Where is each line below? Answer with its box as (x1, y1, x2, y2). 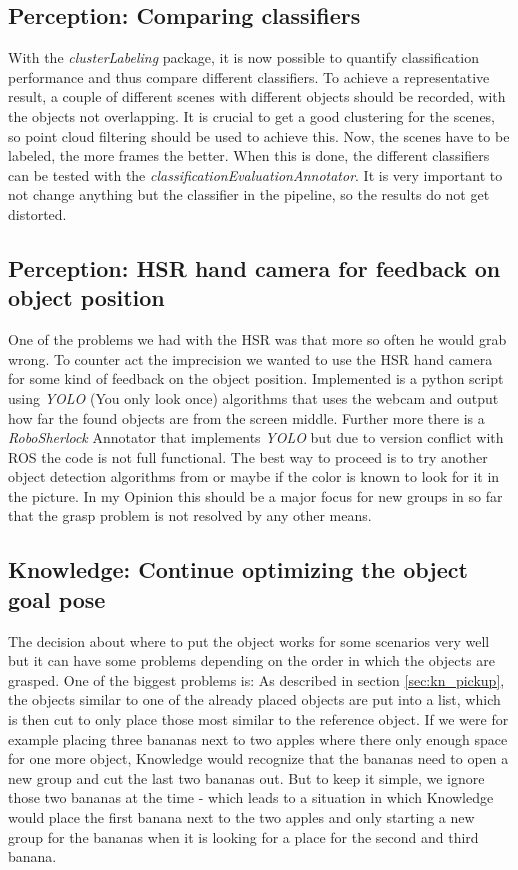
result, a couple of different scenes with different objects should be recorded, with (8, 86, 506, 107)
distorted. (8, 203, 67, 224)
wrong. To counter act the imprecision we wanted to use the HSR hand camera (8, 348, 493, 369)
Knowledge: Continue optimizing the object (8, 554, 468, 585)
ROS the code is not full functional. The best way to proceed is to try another (8, 446, 488, 467)
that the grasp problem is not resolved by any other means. (8, 505, 372, 526)
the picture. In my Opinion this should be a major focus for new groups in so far (8, 485, 503, 506)
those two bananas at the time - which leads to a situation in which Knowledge (8, 787, 494, 808)
